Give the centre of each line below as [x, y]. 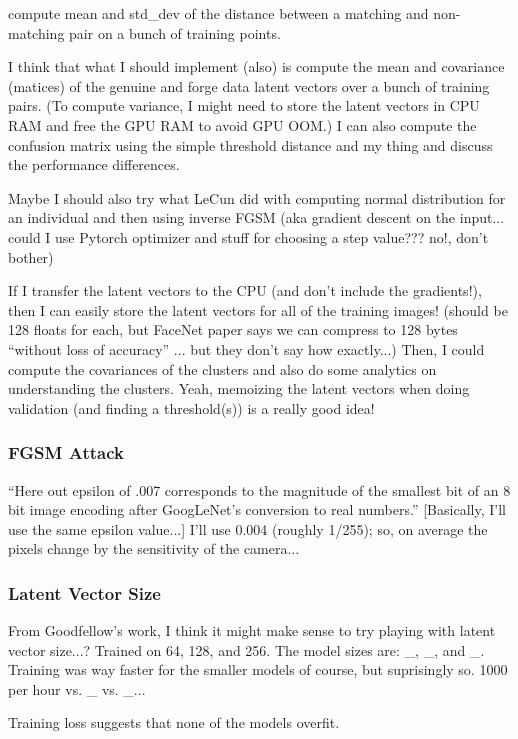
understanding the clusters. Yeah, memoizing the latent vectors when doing [239, 388]
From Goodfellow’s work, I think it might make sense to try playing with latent [252, 630]
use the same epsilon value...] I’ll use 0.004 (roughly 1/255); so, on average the [248, 528]
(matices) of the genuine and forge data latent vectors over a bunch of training [249, 85]
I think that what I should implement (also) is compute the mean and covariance [256, 66]
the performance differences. [94, 164]
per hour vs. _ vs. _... [77, 688]
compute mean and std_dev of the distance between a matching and [218, 13]
